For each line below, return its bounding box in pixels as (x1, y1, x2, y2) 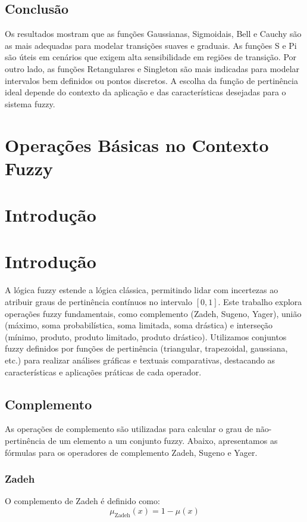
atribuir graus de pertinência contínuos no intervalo (5, 296, 192, 308)
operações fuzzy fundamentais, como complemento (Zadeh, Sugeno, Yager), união (5, 307, 302, 319)
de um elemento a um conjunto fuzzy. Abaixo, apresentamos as (48, 434, 278, 446)
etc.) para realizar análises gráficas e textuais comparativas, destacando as (5, 353, 275, 366)
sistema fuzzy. (5, 97, 55, 110)
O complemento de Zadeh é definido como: (5, 495, 160, 507)
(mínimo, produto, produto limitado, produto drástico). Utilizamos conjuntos (5, 330, 287, 343)
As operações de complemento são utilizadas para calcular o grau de (5, 422, 253, 435)
